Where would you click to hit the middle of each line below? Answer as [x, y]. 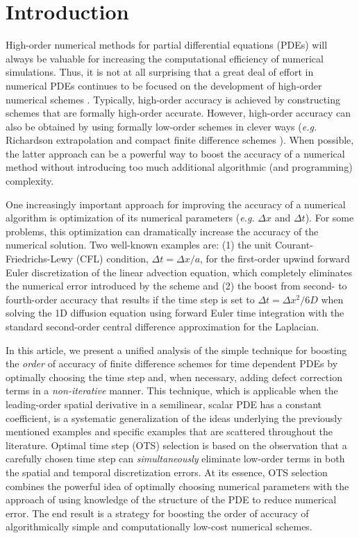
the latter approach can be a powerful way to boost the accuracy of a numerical [175, 153]
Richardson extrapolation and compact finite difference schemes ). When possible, [180, 140]
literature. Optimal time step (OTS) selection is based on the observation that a [176, 445]
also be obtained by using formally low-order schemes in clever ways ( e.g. [161, 126]
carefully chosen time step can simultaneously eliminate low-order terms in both [175, 459]
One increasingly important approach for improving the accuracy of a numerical [176, 204]
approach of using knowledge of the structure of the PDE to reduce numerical [171, 499]
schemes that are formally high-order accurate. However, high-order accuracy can [178, 113]
